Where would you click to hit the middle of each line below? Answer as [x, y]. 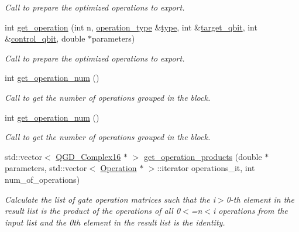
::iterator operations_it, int [206, 168]
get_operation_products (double [203, 156]
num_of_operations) [42, 179]
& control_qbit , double [45, 38]
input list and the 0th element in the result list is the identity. [115, 222]
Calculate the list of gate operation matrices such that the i [110, 199]
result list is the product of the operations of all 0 [93, 211]
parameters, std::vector [46, 168]
